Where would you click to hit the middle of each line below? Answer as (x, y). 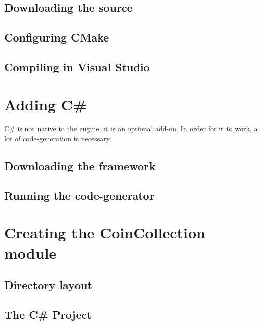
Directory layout (48, 285)
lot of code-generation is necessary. (58, 138)
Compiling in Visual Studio (77, 67)
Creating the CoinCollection (105, 233)
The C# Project (48, 314)
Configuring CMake (57, 37)
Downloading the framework (80, 166)
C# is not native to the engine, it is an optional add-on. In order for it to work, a (131, 128)
